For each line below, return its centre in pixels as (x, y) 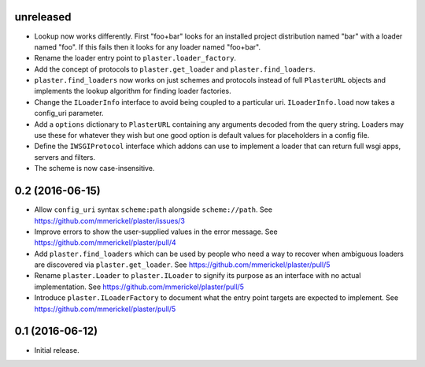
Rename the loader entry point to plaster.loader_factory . (135, 58)
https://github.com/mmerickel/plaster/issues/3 (109, 221)
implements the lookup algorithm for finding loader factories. (133, 91)
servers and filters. (65, 157)
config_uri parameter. (69, 113)
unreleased (43, 17)
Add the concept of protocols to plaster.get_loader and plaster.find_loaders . (175, 69)
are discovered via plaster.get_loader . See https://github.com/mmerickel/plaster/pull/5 (182, 265)
